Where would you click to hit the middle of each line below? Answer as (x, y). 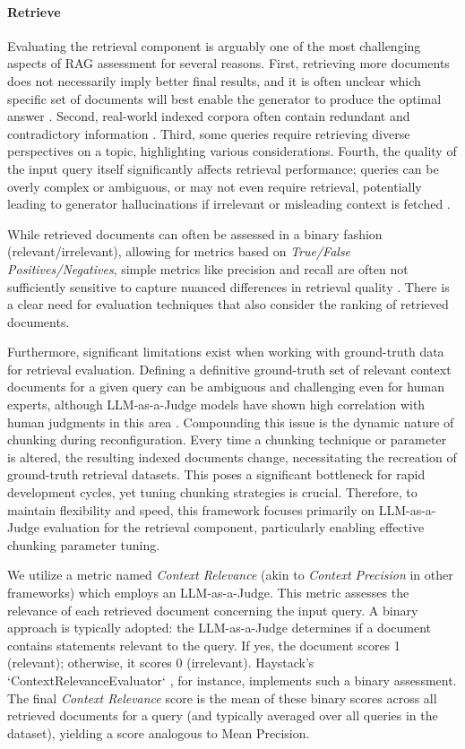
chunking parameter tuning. (84, 544)
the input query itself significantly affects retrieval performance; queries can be (223, 168)
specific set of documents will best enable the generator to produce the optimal (224, 98)
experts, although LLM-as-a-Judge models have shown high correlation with (216, 405)
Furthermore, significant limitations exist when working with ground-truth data (226, 352)
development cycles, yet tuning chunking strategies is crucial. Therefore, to (212, 492)
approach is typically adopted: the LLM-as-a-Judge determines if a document (220, 628)
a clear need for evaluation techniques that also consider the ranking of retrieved (228, 304)
